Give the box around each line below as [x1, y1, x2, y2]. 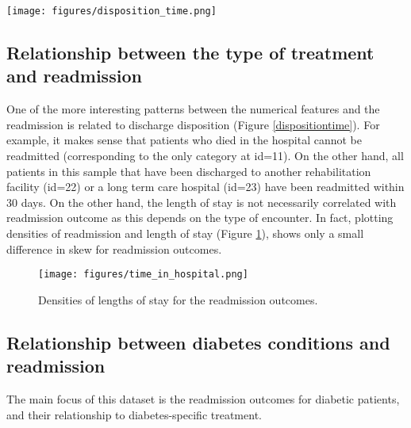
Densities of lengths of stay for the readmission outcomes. [38, 291, 318, 308]
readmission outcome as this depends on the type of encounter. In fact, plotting [6, 209, 394, 226]
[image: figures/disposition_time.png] [6, 6, 217, 17]
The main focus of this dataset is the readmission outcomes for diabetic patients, [6, 391, 400, 407]
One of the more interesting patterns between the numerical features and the [6, 101, 380, 117]
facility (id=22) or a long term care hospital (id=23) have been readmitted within [6, 178, 405, 195]
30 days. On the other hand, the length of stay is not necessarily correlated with [6, 193, 397, 210]
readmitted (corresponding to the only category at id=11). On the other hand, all [6, 147, 404, 164]
